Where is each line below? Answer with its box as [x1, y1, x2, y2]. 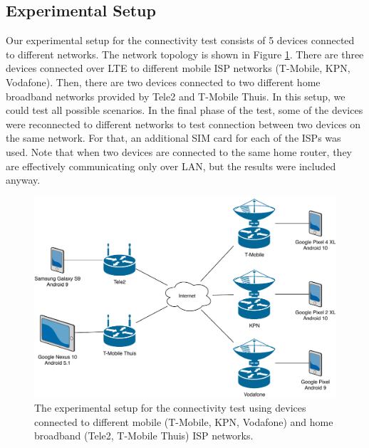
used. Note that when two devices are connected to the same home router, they [6, 144, 352, 159]
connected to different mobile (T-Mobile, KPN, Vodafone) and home [34, 414, 333, 429]
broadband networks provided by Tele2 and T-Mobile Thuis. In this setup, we [6, 88, 345, 103]
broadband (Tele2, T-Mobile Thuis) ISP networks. [34, 428, 254, 443]
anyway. [6, 172, 41, 187]
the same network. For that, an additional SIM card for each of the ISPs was [6, 130, 341, 145]
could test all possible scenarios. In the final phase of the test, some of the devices [6, 103, 363, 118]
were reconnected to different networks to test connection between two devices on [6, 116, 361, 131]
